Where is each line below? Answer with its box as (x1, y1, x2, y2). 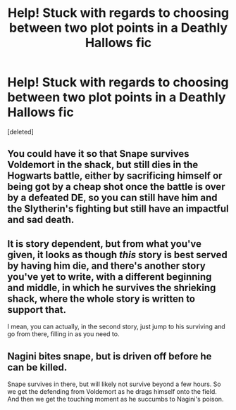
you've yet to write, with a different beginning (7, 271, 212, 283)
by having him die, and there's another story (7, 260, 206, 271)
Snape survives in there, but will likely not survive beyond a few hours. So (7, 380, 221, 388)
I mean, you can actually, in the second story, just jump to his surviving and (7, 322, 225, 331)
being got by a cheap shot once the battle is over (7, 181, 225, 193)
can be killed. (7, 361, 68, 373)
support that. (7, 304, 67, 316)
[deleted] (7, 127, 34, 136)
